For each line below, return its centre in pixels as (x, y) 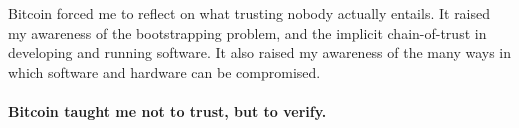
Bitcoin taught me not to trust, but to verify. (167, 110)
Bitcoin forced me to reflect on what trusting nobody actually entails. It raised (249, 13)
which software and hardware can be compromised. (164, 71)
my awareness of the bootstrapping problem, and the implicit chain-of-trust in (247, 32)
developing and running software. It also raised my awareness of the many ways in (260, 52)
